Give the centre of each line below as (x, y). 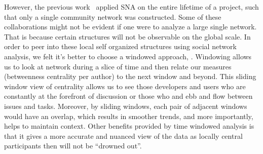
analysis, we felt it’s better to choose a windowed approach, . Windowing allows (128, 56)
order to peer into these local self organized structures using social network (120, 46)
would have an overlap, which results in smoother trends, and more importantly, (129, 116)
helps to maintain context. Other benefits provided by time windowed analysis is (129, 126)
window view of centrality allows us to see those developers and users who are (125, 86)
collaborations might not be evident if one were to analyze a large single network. (130, 27)
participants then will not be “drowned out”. (73, 146)
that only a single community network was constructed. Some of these (113, 16)
